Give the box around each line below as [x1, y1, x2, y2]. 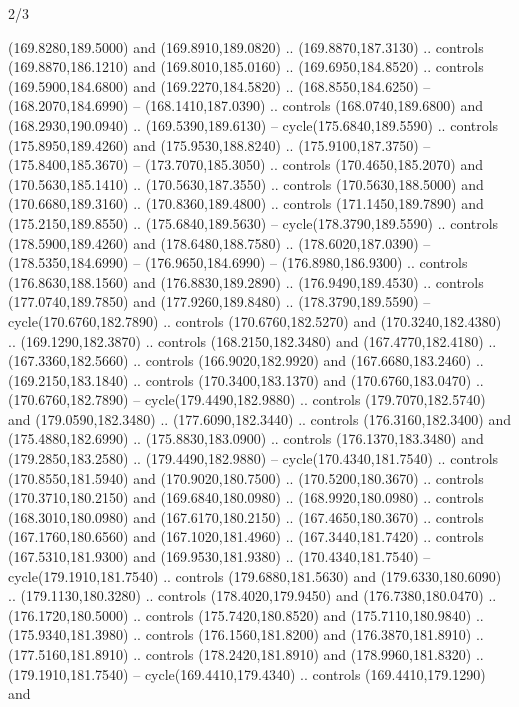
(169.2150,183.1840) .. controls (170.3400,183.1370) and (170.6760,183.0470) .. [8, 369, 484, 390]
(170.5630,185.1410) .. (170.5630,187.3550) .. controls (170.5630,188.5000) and [8, 173, 484, 194]
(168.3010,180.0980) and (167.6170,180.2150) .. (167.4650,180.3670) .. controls [8, 506, 484, 527]
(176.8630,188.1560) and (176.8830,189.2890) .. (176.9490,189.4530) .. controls [8, 271, 484, 292]
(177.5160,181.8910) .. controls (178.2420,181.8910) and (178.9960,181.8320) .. [8, 644, 484, 664]
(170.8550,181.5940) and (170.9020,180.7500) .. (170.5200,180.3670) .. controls [8, 467, 484, 488]
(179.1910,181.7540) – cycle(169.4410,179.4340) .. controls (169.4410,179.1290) [8, 663, 486, 684]
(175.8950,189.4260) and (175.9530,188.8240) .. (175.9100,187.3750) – [8, 134, 431, 155]
